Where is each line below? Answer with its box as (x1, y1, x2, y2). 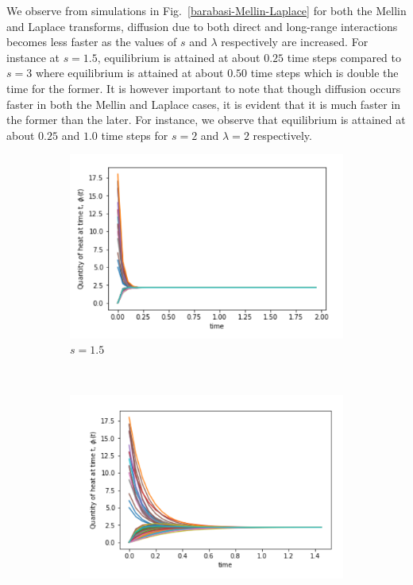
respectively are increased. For (221, 33, 369, 50)
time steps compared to (287, 48, 401, 65)
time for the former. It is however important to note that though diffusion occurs (6, 79, 401, 96)
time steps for (101, 126, 168, 143)
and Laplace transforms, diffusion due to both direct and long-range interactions (6, 17, 398, 34)
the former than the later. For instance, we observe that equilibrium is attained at (6, 111, 406, 128)
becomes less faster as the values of (6, 33, 177, 50)
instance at (6, 48, 60, 65)
